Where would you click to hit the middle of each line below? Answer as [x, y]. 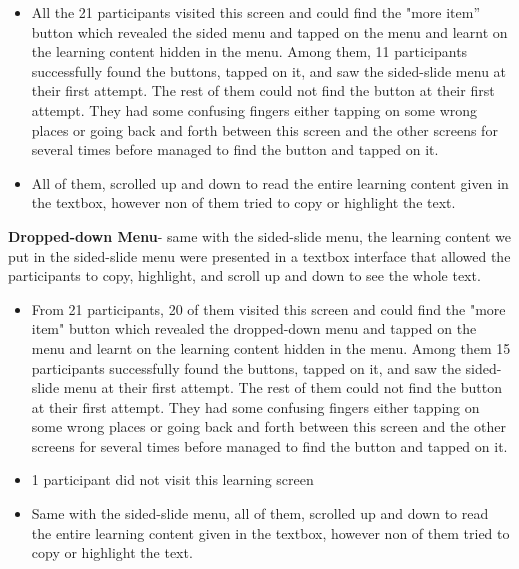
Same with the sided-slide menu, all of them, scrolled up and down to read [260, 513]
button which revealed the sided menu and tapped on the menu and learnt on [269, 31]
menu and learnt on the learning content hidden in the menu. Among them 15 [271, 347]
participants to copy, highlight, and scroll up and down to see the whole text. [244, 275]
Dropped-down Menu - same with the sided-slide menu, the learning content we [260, 235]
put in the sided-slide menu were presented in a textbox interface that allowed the [259, 255]
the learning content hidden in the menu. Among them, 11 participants [249, 51]
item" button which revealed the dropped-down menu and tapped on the [254, 328]
